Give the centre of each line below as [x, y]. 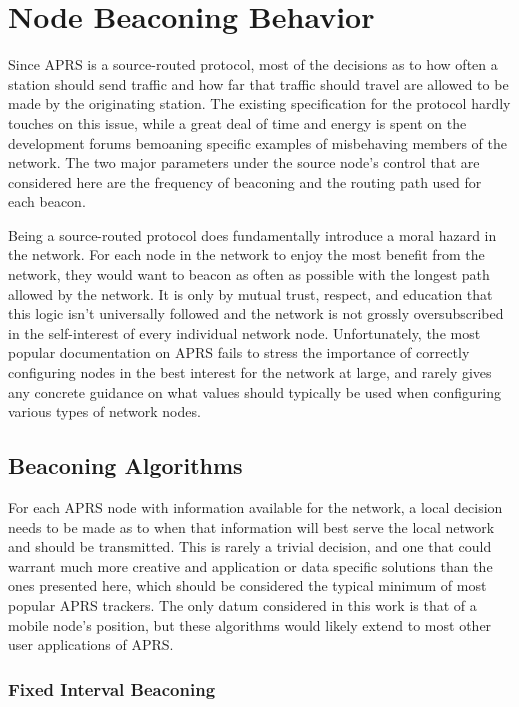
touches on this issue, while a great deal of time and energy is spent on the [237, 122]
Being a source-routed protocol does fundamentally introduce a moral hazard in [252, 234]
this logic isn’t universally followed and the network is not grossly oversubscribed [256, 313]
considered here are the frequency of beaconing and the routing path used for [245, 181]
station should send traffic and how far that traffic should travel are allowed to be [258, 83]
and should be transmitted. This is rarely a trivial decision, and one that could [250, 546]
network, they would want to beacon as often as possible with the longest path [249, 274]
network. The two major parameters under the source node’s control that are [244, 162]
